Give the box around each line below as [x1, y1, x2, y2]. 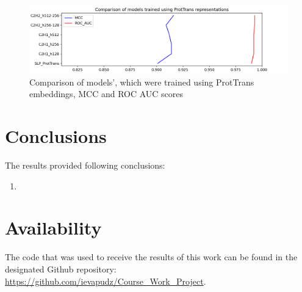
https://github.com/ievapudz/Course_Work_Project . [5, 274, 206, 287]
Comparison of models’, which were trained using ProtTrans [29, 75, 254, 88]
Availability [5, 215, 102, 240]
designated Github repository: [5, 263, 117, 276]
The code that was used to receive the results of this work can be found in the [5, 250, 298, 263]
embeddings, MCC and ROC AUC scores [29, 87, 184, 100]
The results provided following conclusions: [5, 159, 165, 172]
